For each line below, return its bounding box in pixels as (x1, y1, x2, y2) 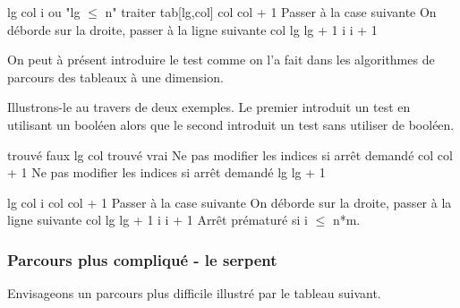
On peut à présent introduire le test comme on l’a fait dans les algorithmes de (7, 50, 435, 69)
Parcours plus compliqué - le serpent (7, 248, 277, 270)
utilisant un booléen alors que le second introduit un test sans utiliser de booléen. (7, 115, 455, 133)
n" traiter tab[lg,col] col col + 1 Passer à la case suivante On (105, 3, 437, 21)
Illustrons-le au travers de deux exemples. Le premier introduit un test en (7, 98, 411, 116)
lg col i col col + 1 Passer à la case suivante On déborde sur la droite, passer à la (7, 192, 452, 211)
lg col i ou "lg (7, 3, 81, 21)
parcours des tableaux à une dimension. (7, 67, 224, 86)
